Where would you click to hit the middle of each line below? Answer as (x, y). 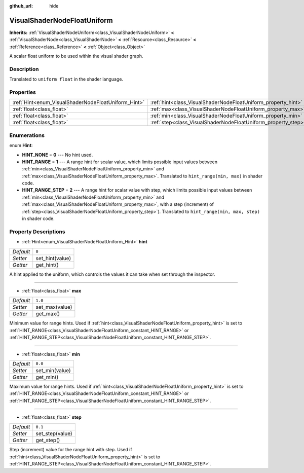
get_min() (47, 377)
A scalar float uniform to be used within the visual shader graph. (76, 56)
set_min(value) (53, 370)
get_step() (48, 440)
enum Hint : (21, 145)
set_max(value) (54, 307)
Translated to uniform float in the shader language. (66, 79)
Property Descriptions (37, 232)
